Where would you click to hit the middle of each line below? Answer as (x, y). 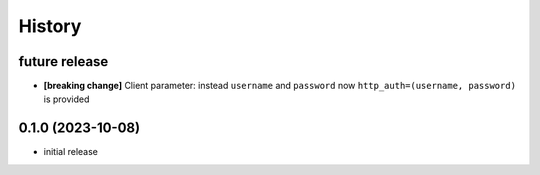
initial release (71, 152)
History (50, 26)
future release (63, 61)
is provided (66, 99)
